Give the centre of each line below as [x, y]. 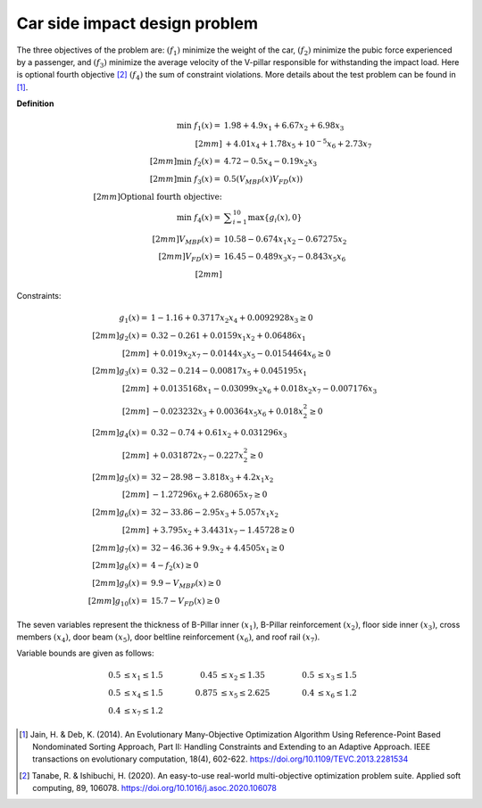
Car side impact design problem [137, 23]
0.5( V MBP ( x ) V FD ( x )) [263, 180]
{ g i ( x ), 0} [283, 218]
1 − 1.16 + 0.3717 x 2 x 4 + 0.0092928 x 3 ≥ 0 [232, 319]
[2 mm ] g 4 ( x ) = [120, 434]
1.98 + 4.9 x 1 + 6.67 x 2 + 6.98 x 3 [284, 127]
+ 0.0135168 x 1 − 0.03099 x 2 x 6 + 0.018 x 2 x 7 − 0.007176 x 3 [265, 390]
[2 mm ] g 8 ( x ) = [120, 566]
